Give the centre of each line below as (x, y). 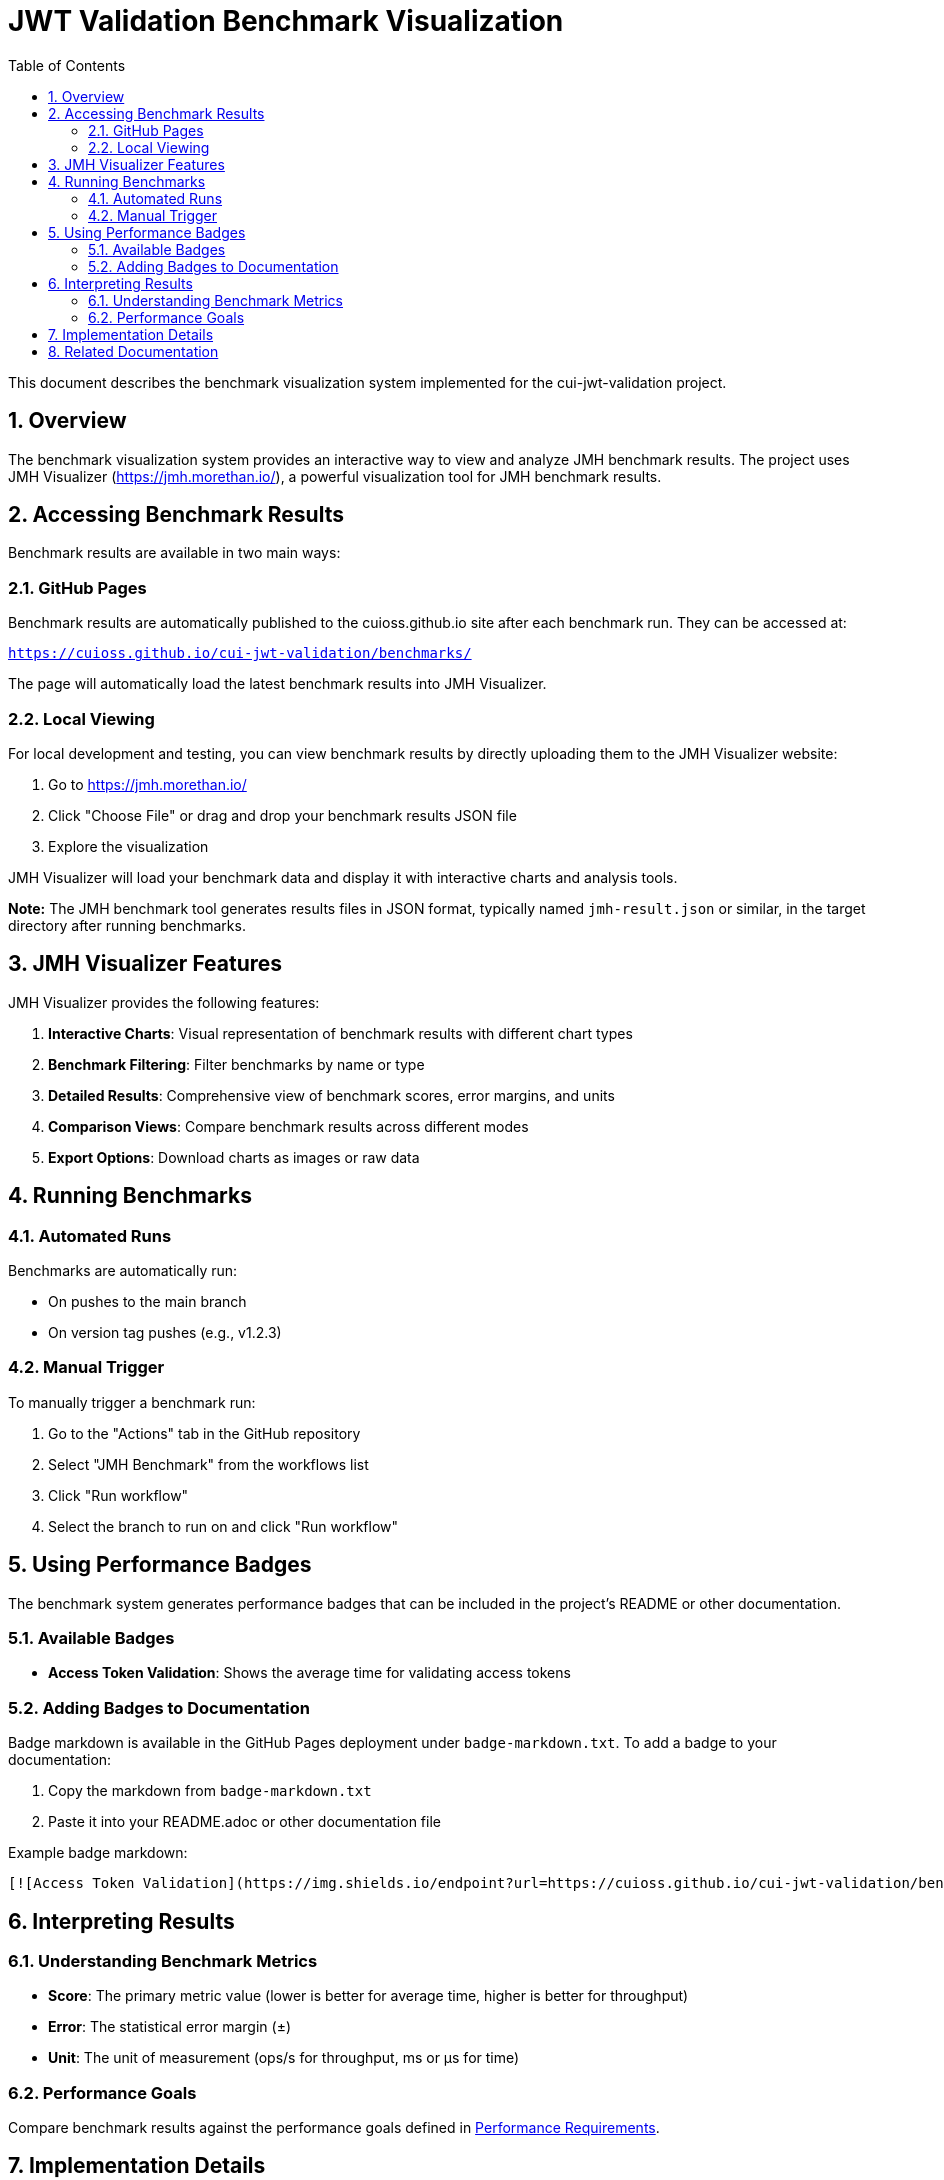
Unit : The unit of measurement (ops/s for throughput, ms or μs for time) (284, 2058)
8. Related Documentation (133, 351)
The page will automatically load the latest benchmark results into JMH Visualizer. (277, 684)
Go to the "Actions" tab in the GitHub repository (204, 1433)
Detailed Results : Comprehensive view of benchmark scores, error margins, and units (331, 1095)
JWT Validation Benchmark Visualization (286, 21)
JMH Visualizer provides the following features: (164, 1002)
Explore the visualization (128, 846)
